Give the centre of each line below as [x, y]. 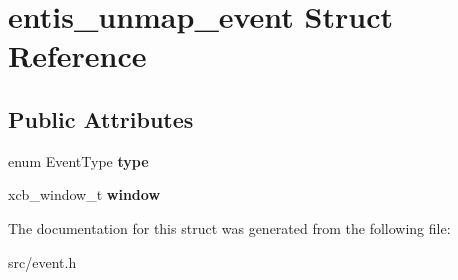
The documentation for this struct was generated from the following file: [229, 227]
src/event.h [42, 261]
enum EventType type [78, 160]
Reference [77, 55]
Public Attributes [101, 118]
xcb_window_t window [84, 194]
